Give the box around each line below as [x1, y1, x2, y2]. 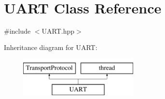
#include [4, 26, 31, 36]
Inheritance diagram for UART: [4, 42, 97, 52]
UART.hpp [41, 26, 75, 36]
